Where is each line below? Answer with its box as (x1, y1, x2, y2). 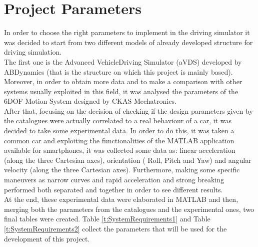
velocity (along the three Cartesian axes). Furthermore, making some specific (4, 164, 240, 175)
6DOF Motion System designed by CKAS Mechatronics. (4, 96, 176, 106)
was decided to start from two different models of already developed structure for (4, 37, 253, 47)
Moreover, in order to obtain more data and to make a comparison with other (4, 76, 242, 87)
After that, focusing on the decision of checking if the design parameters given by (4, 105, 253, 116)
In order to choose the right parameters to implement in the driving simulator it (4, 27, 250, 38)
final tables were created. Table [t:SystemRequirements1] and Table (4, 213, 210, 224)
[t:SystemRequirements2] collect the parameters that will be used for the (4, 223, 227, 233)
